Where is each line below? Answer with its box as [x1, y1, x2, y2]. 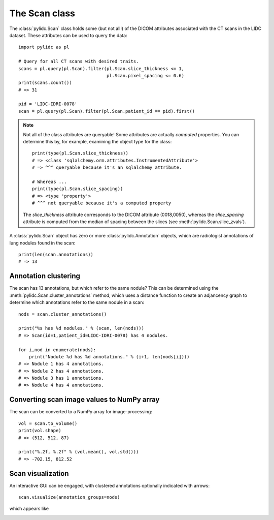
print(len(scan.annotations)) [18, 252, 94, 258]
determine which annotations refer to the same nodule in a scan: [9, 299, 145, 305]
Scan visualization [9, 469, 69, 478]
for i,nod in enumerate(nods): [18, 347, 96, 353]
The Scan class [9, 8, 76, 19]
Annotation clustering [9, 272, 81, 281]
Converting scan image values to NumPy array [9, 395, 160, 404]
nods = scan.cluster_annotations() [18, 311, 107, 317]
